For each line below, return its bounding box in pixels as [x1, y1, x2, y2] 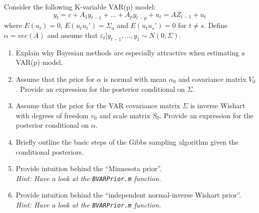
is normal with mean [103, 73, 167, 84]
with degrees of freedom [15, 110, 89, 120]
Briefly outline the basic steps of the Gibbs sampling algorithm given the [15, 136, 239, 147]
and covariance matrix [178, 73, 247, 84]
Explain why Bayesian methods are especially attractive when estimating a [15, 47, 245, 57]
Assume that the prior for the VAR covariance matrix [15, 100, 180, 111]
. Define [204, 20, 228, 30]
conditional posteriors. [15, 146, 84, 157]
